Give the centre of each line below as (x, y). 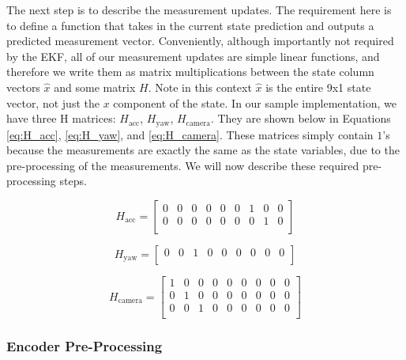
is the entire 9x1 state (318, 87)
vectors (23, 87)
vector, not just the (53, 102)
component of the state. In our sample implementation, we (255, 102)
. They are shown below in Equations (301, 118)
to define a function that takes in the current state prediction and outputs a (190, 25)
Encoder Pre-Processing (85, 346)
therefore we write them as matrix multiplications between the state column (190, 72)
